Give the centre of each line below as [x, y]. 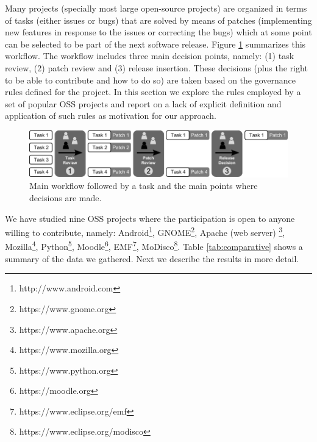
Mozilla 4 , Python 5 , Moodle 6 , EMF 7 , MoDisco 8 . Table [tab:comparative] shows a [154, 246]
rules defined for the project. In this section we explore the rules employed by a [153, 92]
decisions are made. [66, 198]
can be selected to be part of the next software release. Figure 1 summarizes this [155, 44]
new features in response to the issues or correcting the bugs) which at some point [158, 32]
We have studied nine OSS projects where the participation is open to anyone [150, 218]
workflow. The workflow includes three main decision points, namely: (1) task [150, 56]
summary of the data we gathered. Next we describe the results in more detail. [152, 258]
